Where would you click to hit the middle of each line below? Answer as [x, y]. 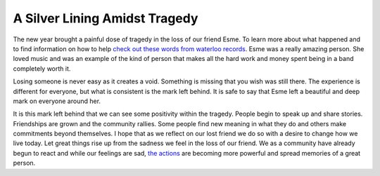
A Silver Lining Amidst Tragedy [106, 18]
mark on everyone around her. [57, 101]
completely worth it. [42, 68]
